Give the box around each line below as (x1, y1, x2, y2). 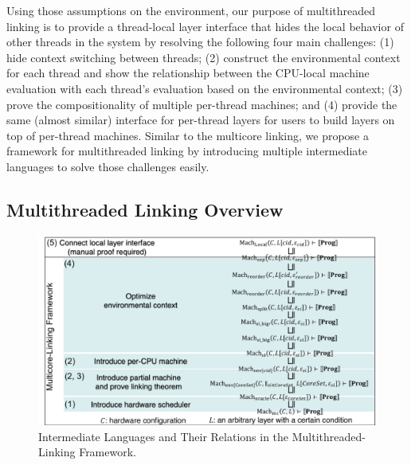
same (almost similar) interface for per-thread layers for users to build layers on (6, 111, 395, 128)
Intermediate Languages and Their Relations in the (38, 428, 289, 444)
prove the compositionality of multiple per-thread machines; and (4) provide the (6, 96, 397, 112)
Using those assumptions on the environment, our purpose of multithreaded (6, 2, 376, 18)
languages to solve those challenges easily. (6, 158, 209, 174)
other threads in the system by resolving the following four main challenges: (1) (6, 33, 394, 50)
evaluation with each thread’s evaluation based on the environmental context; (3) (6, 80, 403, 96)
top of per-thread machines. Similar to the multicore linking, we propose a (6, 127, 369, 143)
